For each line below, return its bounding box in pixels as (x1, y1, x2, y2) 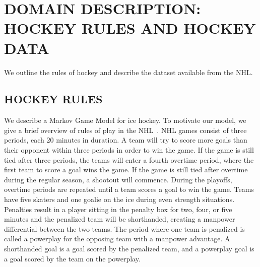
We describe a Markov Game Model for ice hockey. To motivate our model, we (4, 115, 246, 125)
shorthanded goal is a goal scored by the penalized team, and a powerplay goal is (4, 243, 254, 254)
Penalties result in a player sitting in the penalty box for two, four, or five (4, 204, 232, 214)
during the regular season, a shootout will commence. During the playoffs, (4, 174, 232, 184)
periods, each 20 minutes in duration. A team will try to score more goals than (4, 135, 247, 145)
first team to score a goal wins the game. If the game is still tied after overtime (4, 164, 248, 175)
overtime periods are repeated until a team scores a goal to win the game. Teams (4, 184, 254, 194)
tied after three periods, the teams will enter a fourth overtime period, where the (4, 154, 254, 165)
